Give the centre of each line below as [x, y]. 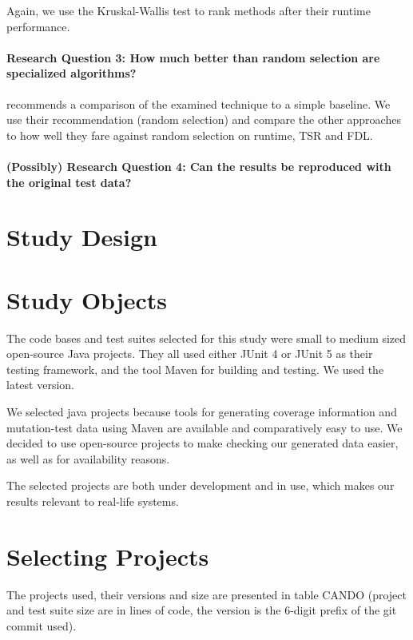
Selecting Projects [108, 556]
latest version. [40, 385]
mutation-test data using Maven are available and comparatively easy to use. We [205, 427]
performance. [38, 26]
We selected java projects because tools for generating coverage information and [202, 412]
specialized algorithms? [71, 73]
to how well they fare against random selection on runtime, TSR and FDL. [190, 135]
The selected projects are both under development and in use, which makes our [201, 485]
